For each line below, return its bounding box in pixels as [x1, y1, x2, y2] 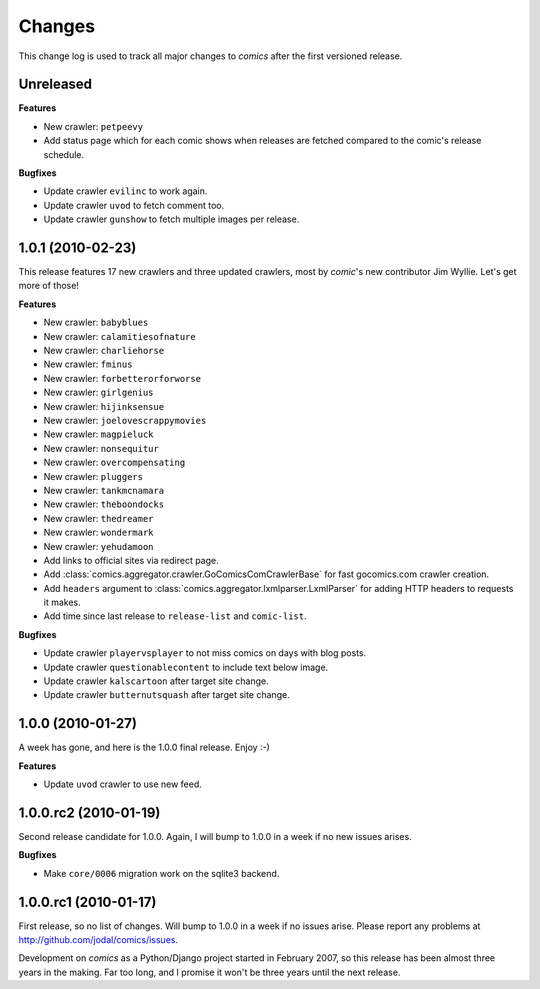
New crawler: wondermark [43, 526, 154, 539]
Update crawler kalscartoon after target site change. [43, 675, 269, 687]
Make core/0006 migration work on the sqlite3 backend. [43, 867, 280, 879]
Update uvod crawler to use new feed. [43, 778, 202, 790]
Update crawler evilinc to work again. [43, 185, 208, 197]
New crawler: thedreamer [43, 512, 154, 524]
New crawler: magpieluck [43, 428, 154, 440]
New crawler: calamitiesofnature [43, 330, 196, 342]
